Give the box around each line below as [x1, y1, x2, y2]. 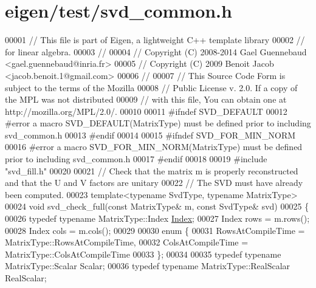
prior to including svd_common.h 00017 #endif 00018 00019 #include [5, 153, 267, 165]
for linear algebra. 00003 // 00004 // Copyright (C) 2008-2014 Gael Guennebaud [5, 45, 307, 58]
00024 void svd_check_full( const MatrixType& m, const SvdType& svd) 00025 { [5, 200, 309, 213]
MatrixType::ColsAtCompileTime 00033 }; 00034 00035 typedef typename [5, 247, 281, 260]
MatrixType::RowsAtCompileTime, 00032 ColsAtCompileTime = [5, 236, 249, 249]
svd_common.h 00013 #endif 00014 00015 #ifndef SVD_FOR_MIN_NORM [5, 128, 296, 141]
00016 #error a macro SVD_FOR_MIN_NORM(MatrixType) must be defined [5, 140, 303, 153]
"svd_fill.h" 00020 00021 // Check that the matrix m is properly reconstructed [5, 164, 298, 177]
